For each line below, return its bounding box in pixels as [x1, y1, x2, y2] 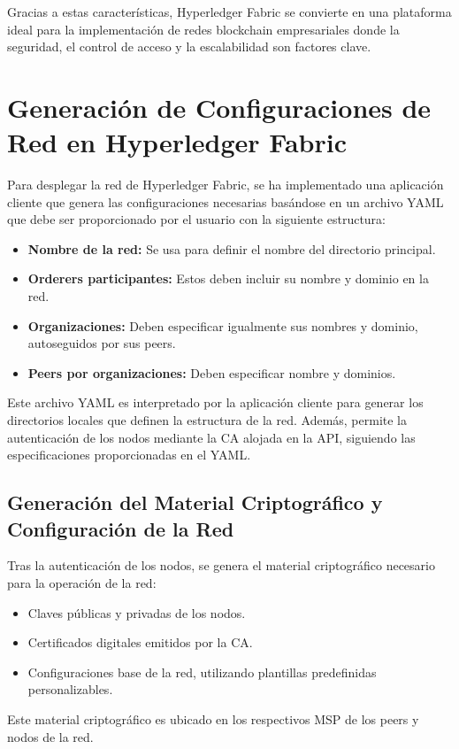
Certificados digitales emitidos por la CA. [27, 633, 253, 652]
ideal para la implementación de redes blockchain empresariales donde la [7, 19, 400, 38]
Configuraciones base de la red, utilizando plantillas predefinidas [27, 662, 377, 681]
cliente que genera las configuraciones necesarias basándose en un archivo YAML [7, 192, 444, 211]
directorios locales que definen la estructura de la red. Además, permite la [7, 411, 408, 429]
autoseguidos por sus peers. [27, 334, 176, 352]
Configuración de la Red [7, 514, 234, 542]
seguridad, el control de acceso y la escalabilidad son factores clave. [7, 37, 371, 56]
